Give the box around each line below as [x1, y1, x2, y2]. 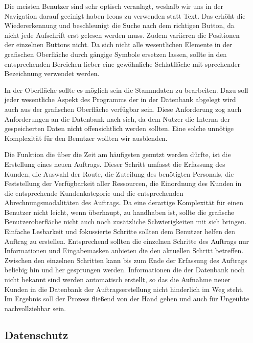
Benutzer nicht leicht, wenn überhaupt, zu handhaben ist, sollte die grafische [4, 207, 234, 217]
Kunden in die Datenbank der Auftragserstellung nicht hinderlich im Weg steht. [4, 284, 244, 294]
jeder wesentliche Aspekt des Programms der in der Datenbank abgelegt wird [4, 94, 236, 105]
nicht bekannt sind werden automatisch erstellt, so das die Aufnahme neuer [4, 274, 230, 285]
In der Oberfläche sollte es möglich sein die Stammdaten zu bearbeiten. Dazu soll [4, 84, 248, 95]
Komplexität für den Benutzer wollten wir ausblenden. [4, 132, 168, 143]
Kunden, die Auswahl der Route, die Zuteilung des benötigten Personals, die [4, 168, 234, 179]
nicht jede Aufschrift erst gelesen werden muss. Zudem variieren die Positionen [4, 29, 240, 40]
